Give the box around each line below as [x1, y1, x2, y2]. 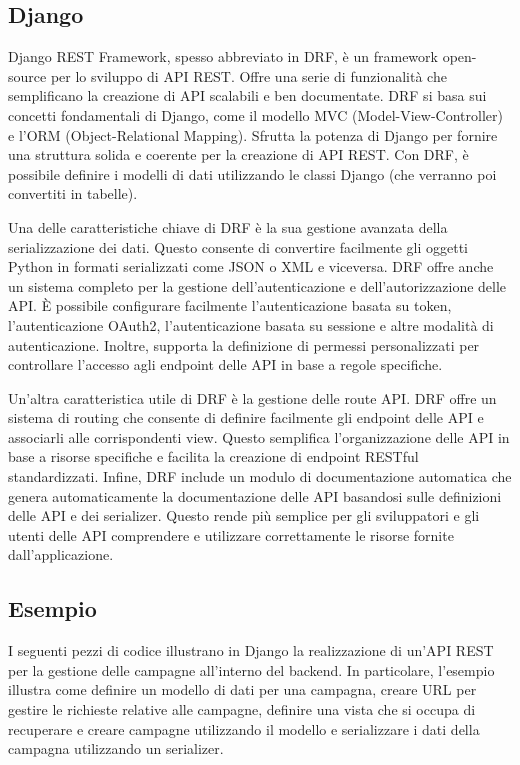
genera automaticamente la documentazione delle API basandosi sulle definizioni [8, 485, 502, 506]
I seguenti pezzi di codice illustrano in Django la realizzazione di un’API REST [8, 640, 494, 661]
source [8, 65, 47, 86]
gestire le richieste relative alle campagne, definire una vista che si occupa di [8, 699, 476, 720]
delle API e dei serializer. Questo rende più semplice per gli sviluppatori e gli [8, 505, 480, 526]
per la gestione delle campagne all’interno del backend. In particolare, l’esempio [8, 659, 495, 680]
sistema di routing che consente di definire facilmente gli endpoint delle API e [8, 407, 484, 428]
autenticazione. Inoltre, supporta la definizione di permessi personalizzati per [8, 334, 480, 355]
